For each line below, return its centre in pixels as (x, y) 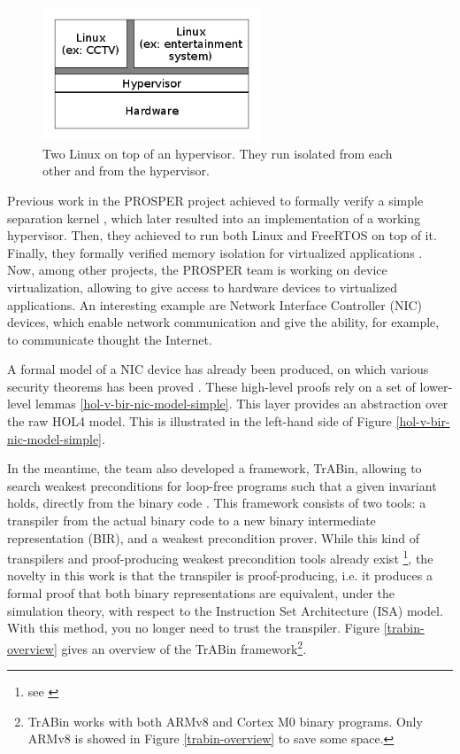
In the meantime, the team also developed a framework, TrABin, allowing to (215, 468)
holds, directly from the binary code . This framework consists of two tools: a (217, 503)
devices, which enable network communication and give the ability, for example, (223, 322)
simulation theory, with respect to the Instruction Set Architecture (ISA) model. (225, 610)
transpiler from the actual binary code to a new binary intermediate (192, 521)
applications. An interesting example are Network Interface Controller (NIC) (215, 304)
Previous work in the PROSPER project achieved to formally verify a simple (215, 200)
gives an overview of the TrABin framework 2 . (184, 647)
